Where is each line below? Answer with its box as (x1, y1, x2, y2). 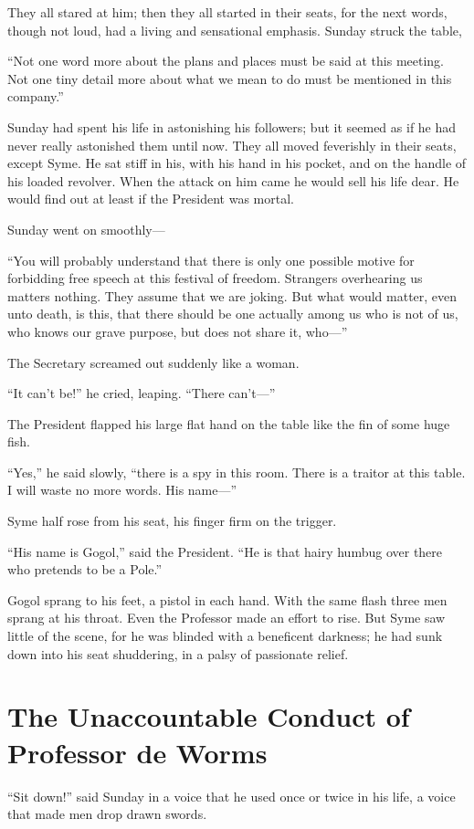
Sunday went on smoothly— (7, 219, 165, 238)
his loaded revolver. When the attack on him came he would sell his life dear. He (7, 171, 459, 190)
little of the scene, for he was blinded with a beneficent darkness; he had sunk (7, 626, 443, 645)
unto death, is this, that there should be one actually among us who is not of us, (7, 304, 458, 323)
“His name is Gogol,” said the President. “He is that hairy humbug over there (7, 541, 443, 561)
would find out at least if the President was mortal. (7, 189, 294, 208)
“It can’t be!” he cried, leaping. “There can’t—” (7, 383, 276, 403)
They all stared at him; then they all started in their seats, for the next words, (7, 3, 448, 21)
